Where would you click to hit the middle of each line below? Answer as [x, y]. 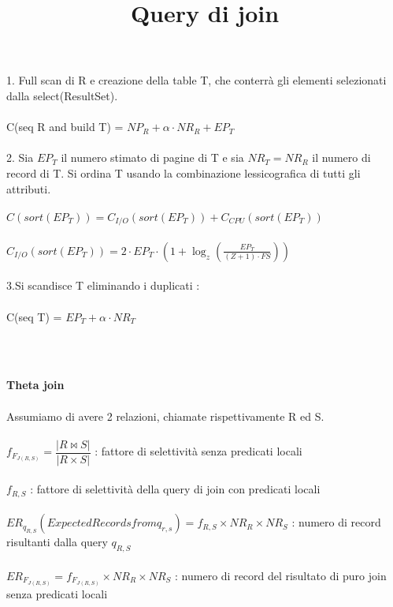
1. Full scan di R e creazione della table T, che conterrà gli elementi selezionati [196, 80]
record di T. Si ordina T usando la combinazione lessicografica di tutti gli [184, 172]
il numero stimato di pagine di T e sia [152, 157]
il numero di [341, 157]
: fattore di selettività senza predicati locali [198, 451]
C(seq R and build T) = [65, 127]
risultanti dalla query [57, 542]
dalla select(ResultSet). [62, 95]
